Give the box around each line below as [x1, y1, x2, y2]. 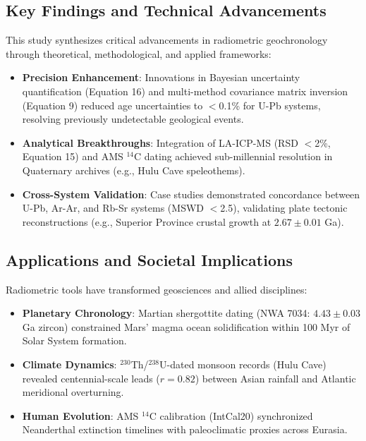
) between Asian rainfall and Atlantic [195, 370, 356, 385]
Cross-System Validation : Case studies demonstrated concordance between [22, 186, 360, 201]
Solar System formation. [22, 333, 127, 348]
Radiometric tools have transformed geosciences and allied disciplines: [6, 282, 307, 296]
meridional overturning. [22, 385, 124, 399]
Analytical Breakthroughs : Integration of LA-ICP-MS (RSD [22, 135, 298, 150]
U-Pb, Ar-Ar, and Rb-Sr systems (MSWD [22, 200, 205, 215]
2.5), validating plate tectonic [220, 200, 348, 215]
